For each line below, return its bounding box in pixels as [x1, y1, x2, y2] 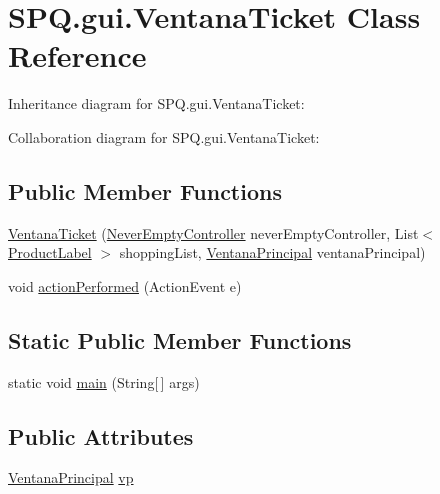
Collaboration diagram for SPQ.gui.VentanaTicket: [8, 126, 320, 147]
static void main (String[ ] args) [8, 371, 200, 392]
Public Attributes [8, 420, 194, 451]
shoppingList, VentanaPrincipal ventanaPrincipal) [119, 242, 426, 263]
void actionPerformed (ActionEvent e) [8, 275, 242, 296]
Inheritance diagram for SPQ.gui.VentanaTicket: [8, 93, 305, 114]
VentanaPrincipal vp [8, 467, 134, 488]
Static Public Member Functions [8, 324, 352, 355]
